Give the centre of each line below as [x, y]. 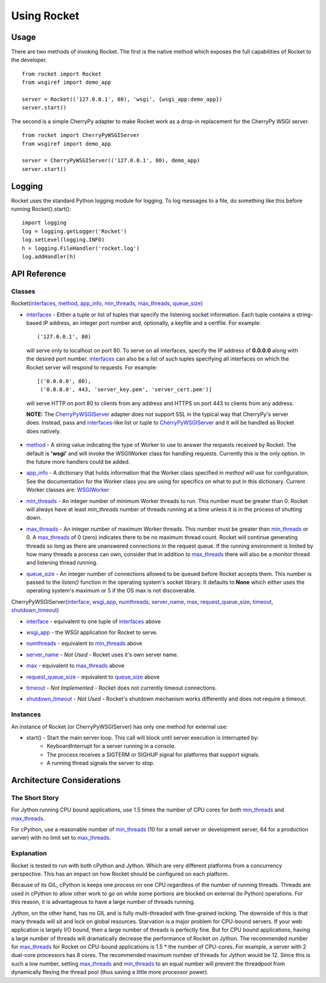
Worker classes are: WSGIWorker [68, 490]
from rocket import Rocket [62, 74]
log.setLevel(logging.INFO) [63, 240]
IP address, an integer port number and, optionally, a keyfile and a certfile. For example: [152, 322]
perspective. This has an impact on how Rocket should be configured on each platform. [120, 874]
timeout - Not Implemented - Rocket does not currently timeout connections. [122, 688]
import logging [44, 223]
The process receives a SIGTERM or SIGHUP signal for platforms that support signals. [153, 754]
